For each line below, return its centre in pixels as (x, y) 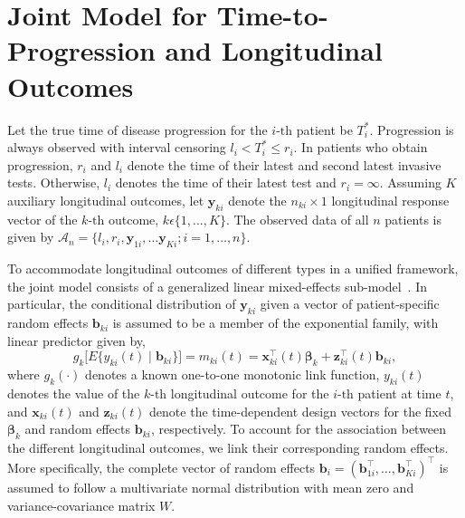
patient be (324, 129)
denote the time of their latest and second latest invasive (284, 164)
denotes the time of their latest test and (226, 182)
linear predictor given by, (76, 340)
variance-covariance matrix (81, 505)
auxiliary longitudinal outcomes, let (106, 200)
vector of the (43, 219)
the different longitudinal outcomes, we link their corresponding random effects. (228, 447)
